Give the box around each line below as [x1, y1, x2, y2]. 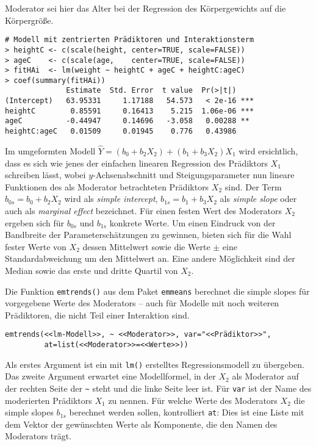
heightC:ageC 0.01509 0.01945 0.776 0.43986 [5, 127, 237, 136]
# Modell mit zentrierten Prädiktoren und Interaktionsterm [5, 35, 254, 45]
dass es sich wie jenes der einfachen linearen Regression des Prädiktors [5, 156, 268, 169]
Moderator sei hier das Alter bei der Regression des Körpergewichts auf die [5, 2, 286, 14]
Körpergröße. [5, 13, 54, 26]
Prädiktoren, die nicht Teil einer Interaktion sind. [5, 308, 190, 321]
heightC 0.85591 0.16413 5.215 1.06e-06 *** [5, 106, 254, 115]
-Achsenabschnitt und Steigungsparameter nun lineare [93, 168, 295, 181]
